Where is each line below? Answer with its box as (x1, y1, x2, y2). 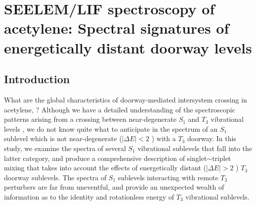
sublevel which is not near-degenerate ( (4, 133, 122, 144)
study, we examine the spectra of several (4, 143, 126, 153)
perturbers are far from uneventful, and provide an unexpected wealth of (4, 182, 224, 192)
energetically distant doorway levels (4, 37, 252, 57)
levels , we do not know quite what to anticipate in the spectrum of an (4, 123, 218, 134)
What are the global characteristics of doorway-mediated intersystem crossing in (4, 94, 247, 104)
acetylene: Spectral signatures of (4, 18, 229, 38)
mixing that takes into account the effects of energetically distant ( (4, 162, 206, 173)
